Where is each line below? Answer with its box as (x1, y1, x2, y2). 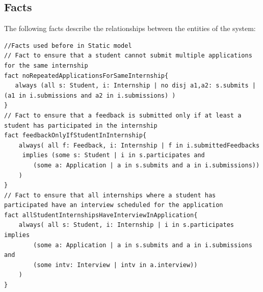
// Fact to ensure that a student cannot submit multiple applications (4, 52, 252, 60)
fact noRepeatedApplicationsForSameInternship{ (4, 72, 169, 79)
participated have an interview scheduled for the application (4, 201, 223, 209)
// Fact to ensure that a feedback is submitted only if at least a (4, 111, 242, 119)
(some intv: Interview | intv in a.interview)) (33, 261, 198, 269)
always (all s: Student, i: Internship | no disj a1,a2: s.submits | (15, 82, 256, 90)
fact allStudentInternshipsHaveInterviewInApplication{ (4, 211, 198, 219)
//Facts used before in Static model (4, 42, 132, 49)
